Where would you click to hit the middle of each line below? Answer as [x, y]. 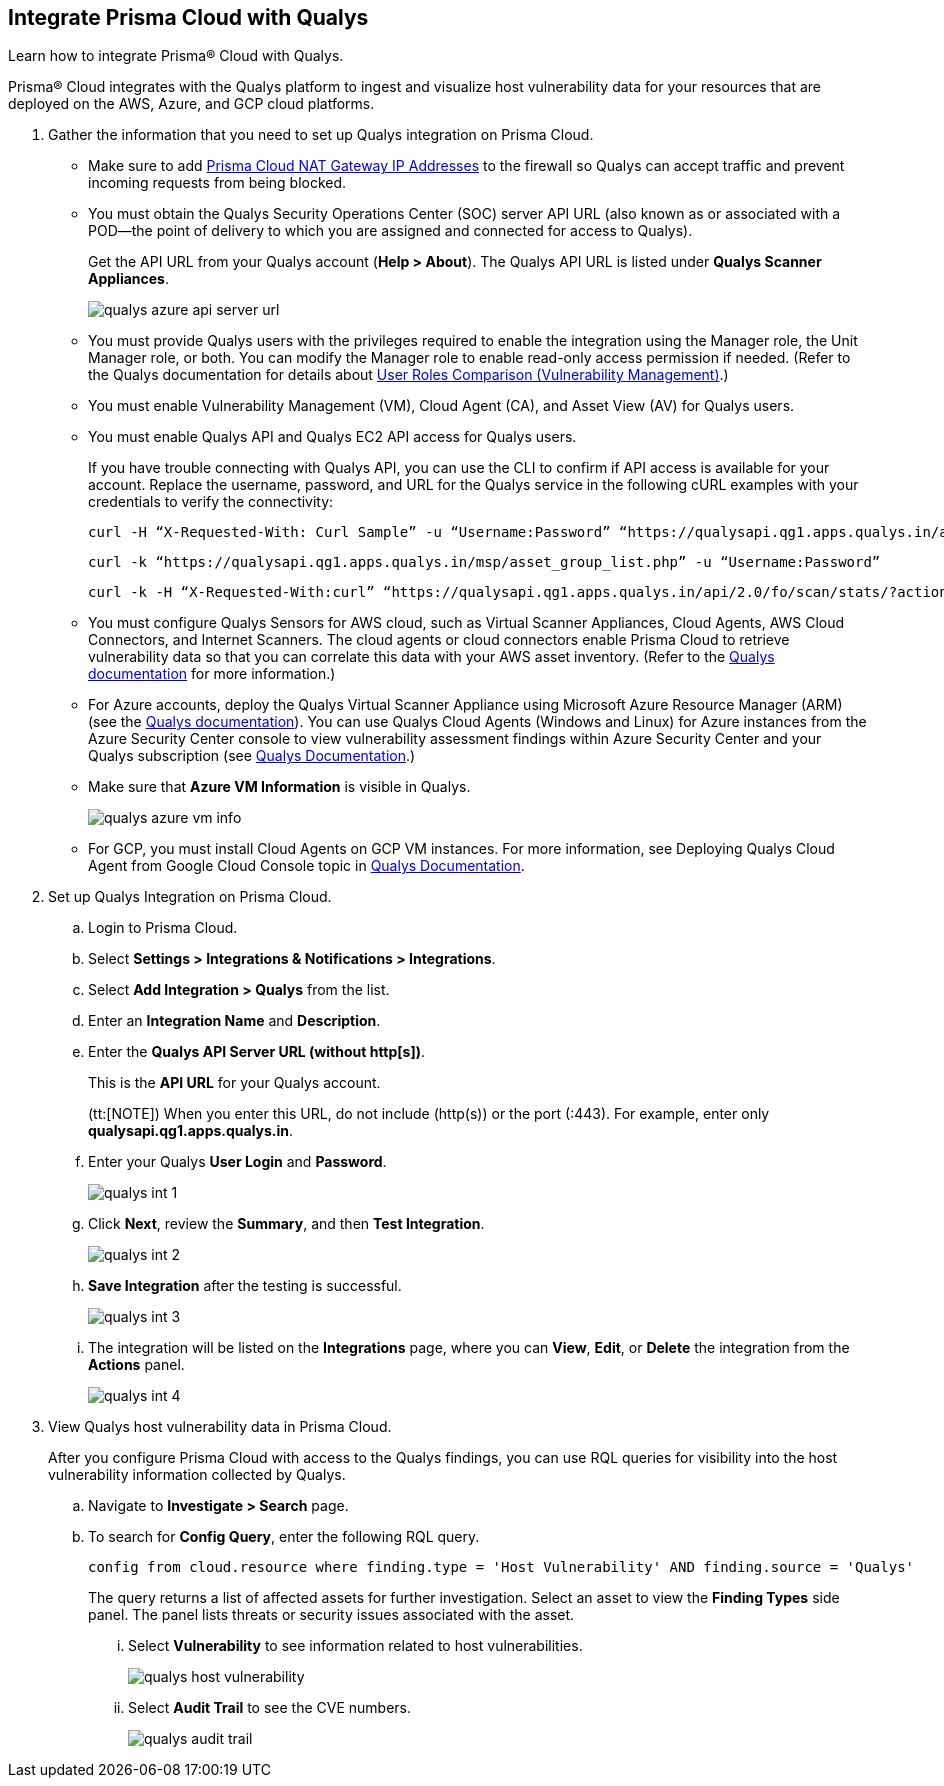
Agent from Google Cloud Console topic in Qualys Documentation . [306, 866]
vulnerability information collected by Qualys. [197, 1475]
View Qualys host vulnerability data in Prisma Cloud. [220, 1427]
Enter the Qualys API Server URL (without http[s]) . [257, 1052]
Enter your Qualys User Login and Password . [237, 1162]
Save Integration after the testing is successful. [245, 1286]
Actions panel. [136, 1365]
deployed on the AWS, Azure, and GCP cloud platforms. [191, 104]
